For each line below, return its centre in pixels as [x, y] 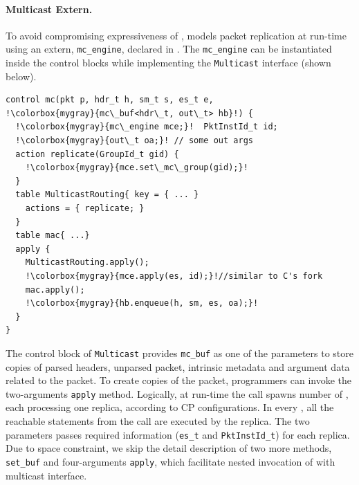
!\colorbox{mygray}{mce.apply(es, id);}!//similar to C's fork [174, 276]
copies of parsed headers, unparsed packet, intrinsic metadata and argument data [178, 366]
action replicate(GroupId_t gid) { [97, 154]
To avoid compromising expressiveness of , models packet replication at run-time [176, 35]
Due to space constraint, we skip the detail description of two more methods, [169, 448]
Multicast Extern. [49, 9]
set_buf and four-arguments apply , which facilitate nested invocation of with [171, 461]
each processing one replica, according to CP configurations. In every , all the [170, 407]
